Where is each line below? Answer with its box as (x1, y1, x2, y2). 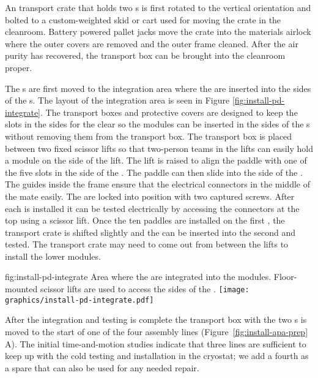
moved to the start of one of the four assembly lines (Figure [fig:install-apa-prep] (5, 325, 308, 338)
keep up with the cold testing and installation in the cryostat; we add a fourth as (5, 349, 309, 362)
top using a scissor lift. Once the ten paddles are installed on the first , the (5, 214, 285, 227)
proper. (5, 61, 32, 74)
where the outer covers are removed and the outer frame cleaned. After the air (5, 37, 298, 50)
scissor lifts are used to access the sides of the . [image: (40, 282, 250, 295)
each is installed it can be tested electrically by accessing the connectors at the (5, 202, 300, 214)
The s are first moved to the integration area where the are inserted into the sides (5, 81, 311, 94)
